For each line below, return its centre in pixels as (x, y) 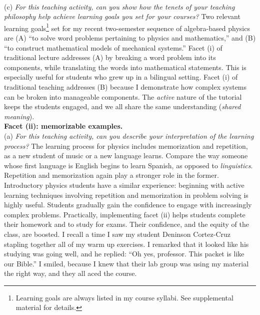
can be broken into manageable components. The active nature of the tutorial (123, 96)
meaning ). (19, 116)
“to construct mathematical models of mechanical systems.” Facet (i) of (113, 47)
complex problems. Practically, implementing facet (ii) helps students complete (125, 214)
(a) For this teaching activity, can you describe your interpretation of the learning (129, 135)
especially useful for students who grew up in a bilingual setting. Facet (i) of (121, 77)
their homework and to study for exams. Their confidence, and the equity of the (126, 224)
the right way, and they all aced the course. (70, 273)
